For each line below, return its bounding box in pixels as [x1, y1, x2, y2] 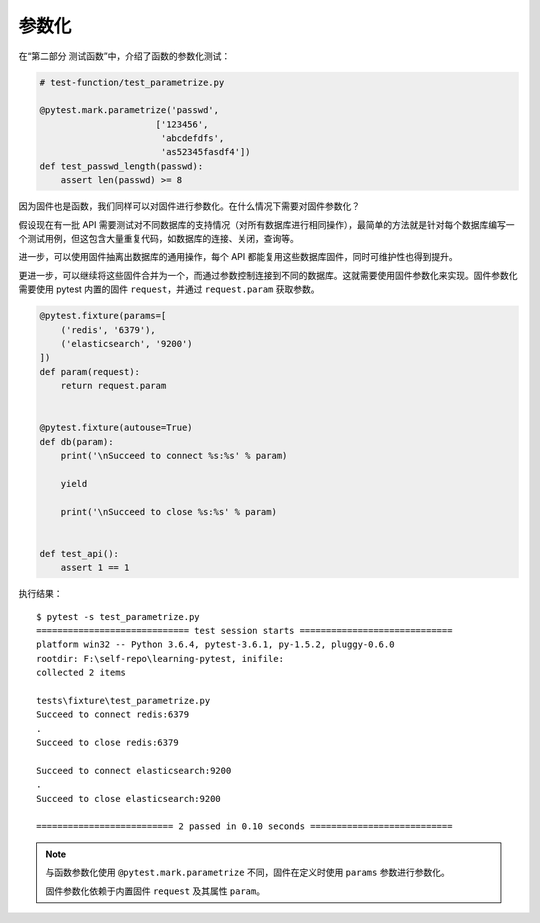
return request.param [60, 380, 167, 392]
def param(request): [39, 366, 140, 377]
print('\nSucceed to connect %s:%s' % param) [60, 450, 288, 462]
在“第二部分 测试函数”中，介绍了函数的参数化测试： [18, 50, 231, 62]
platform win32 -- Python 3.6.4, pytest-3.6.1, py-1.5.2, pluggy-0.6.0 [36, 639, 395, 650]
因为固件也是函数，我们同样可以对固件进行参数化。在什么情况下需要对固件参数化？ [18, 200, 360, 212]
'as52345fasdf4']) [160, 146, 251, 158]
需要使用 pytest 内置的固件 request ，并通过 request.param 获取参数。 [18, 283, 320, 295]
